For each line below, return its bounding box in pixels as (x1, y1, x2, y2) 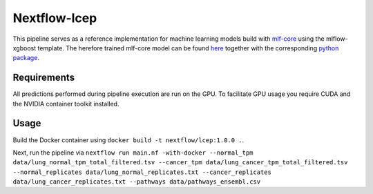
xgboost (12, 43, 37, 52)
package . (12, 54, 39, 62)
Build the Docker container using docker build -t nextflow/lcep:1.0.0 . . (12, 135, 245, 144)
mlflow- (325, 35, 348, 43)
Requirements (12, 72, 75, 84)
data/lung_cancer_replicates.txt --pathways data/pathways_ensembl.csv (12, 178, 261, 186)
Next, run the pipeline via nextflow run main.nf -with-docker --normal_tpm (12, 148, 254, 157)
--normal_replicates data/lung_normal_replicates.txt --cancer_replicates (12, 168, 272, 176)
